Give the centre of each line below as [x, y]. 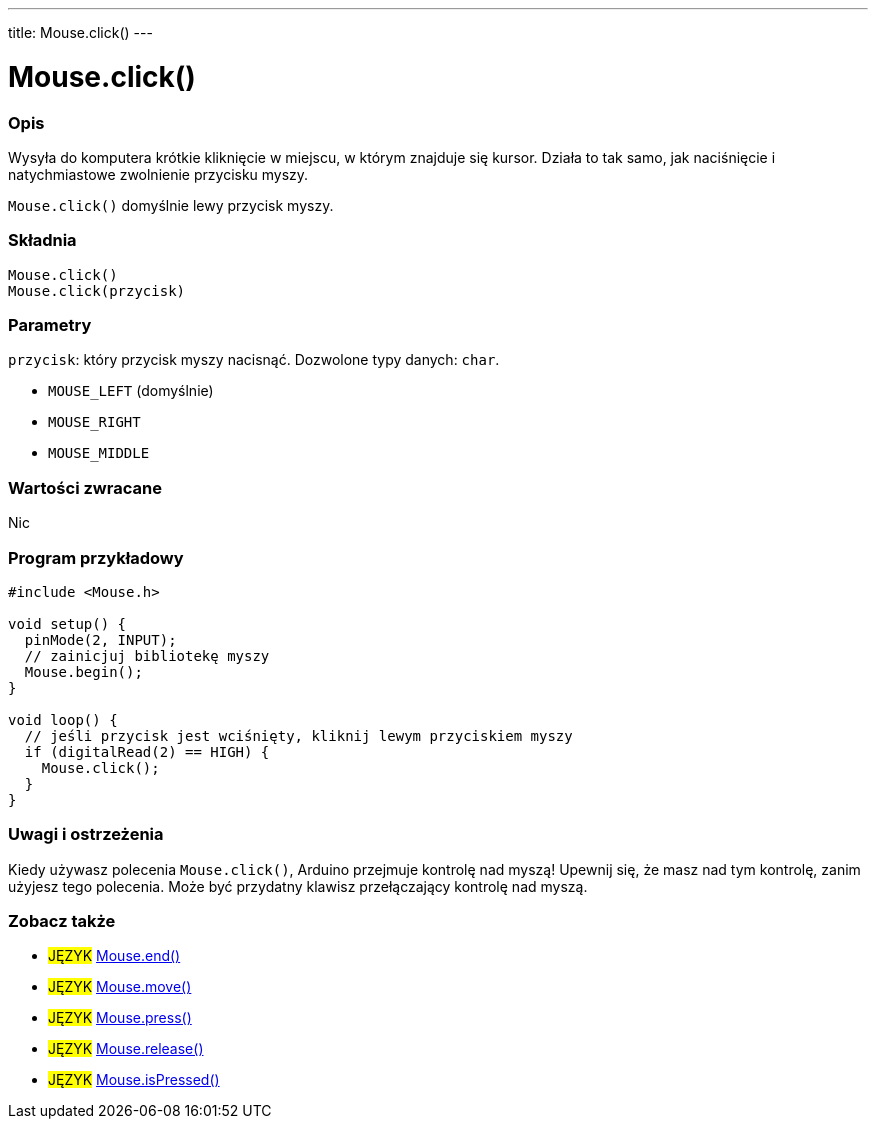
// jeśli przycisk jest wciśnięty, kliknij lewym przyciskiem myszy [298, 735]
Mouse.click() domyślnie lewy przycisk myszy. [171, 205]
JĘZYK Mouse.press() [120, 1018]
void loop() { [63, 719]
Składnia [42, 240]
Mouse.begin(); [83, 671]
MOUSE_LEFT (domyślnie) [131, 391]
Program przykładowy [96, 557]
